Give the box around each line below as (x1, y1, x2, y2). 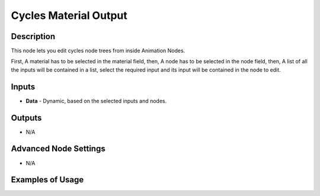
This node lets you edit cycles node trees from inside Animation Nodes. (11, 47, 185, 54)
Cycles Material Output (11, 9, 127, 22)
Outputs (11, 113, 42, 123)
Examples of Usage (11, 175, 84, 185)
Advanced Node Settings (11, 144, 106, 154)
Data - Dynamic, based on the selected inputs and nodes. (25, 97, 167, 104)
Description (11, 31, 56, 41)
